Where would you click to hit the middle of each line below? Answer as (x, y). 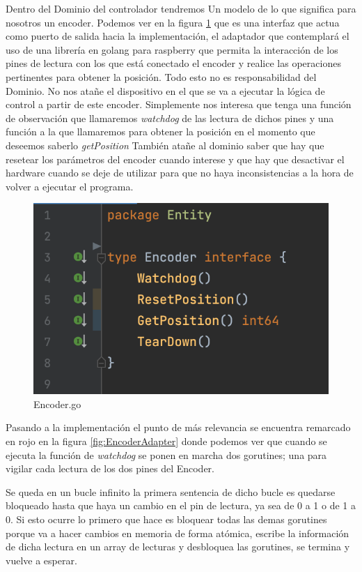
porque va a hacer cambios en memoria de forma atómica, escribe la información (178, 533)
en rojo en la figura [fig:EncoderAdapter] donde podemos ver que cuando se (166, 441)
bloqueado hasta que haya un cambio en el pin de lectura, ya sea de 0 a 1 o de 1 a (181, 505)
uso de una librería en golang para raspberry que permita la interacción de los (172, 49)
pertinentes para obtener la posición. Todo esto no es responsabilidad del (161, 76)
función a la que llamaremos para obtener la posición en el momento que (160, 131)
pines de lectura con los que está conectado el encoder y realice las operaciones (173, 63)
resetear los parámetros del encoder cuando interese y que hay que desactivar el (175, 159)
